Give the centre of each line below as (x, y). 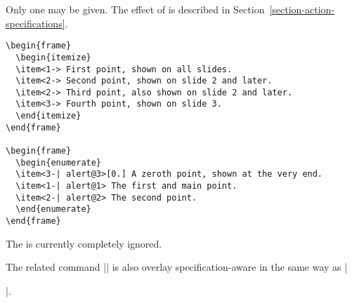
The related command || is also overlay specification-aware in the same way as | (177, 267)
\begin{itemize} (53, 57)
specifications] (35, 23)
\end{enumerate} (53, 209)
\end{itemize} (48, 116)
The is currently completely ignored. (84, 243)
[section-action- (302, 9)
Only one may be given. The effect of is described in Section (135, 9)
